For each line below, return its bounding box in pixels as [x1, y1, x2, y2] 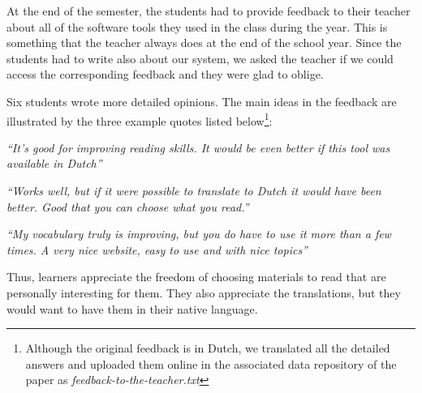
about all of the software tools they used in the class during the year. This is [6, 18, 388, 35]
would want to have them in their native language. [6, 300, 258, 317]
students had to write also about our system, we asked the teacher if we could [6, 49, 394, 66]
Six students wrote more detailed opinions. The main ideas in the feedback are [6, 92, 397, 109]
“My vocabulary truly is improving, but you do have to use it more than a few [6, 225, 391, 242]
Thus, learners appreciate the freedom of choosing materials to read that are [6, 268, 386, 285]
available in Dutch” [6, 155, 102, 172]
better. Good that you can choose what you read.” [6, 198, 249, 215]
